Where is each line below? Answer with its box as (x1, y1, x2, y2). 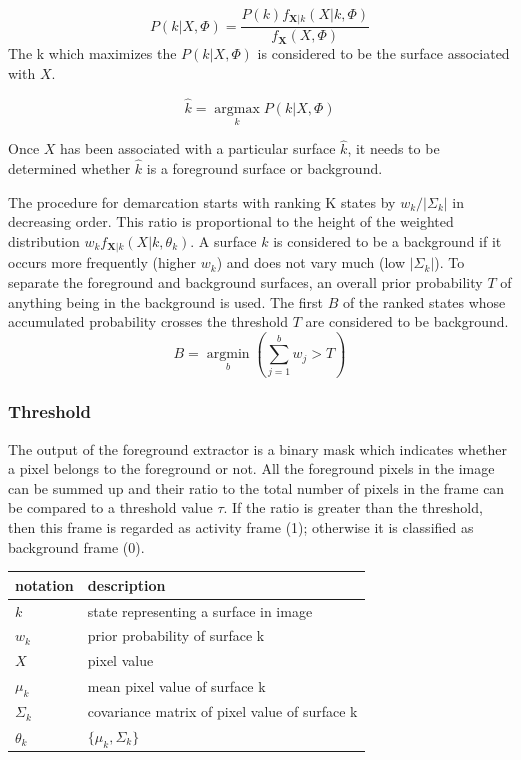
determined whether (8, 158, 131, 179)
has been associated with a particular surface (60, 138, 336, 159)
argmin (206, 347, 250, 362)
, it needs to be (347, 138, 440, 159)
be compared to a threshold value (8, 497, 213, 518)
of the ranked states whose (342, 291, 506, 312)
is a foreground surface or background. (146, 158, 383, 179)
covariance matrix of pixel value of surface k (87, 701, 358, 722)
